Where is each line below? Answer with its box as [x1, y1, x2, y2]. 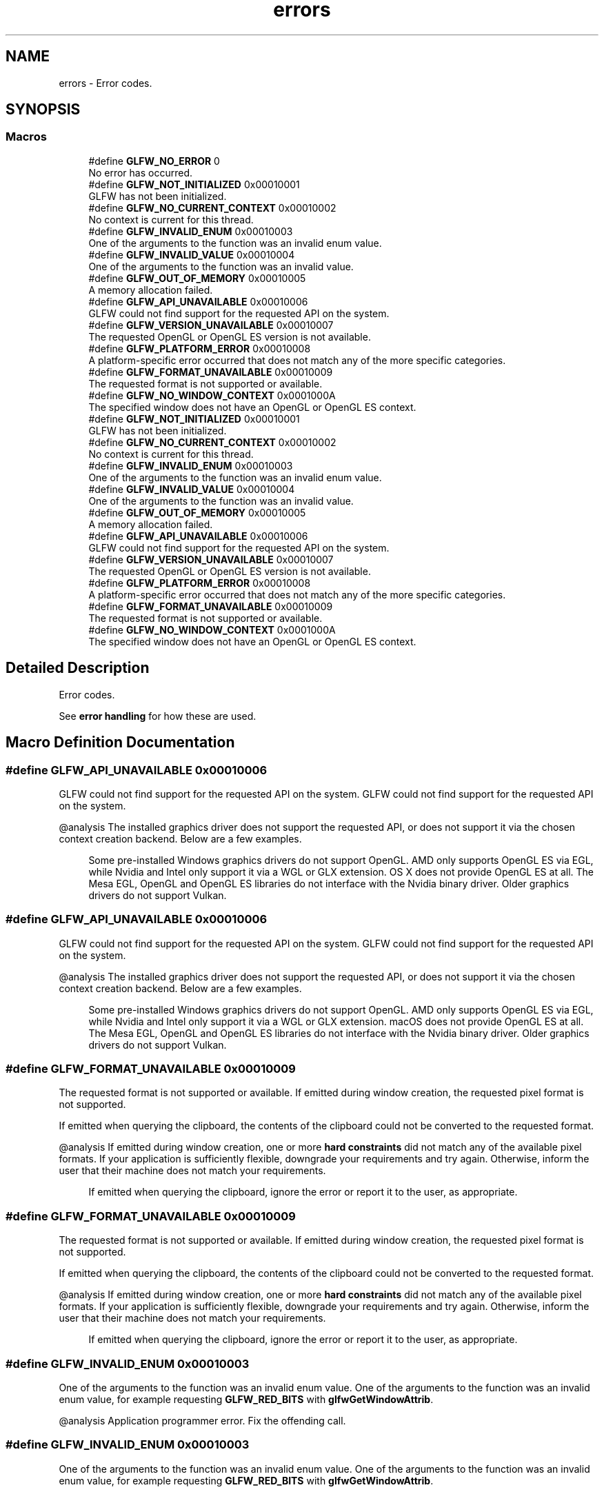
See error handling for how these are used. [59, 709, 256, 722]
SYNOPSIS [6, 101, 81, 119]
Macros [6, 130, 47, 144]
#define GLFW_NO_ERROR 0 [88, 154, 220, 167]
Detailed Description [6, 659, 150, 677]
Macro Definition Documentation [6, 734, 235, 752]
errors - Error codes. [59, 77, 152, 89]
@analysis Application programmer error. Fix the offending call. [59, 1414, 346, 1427]
